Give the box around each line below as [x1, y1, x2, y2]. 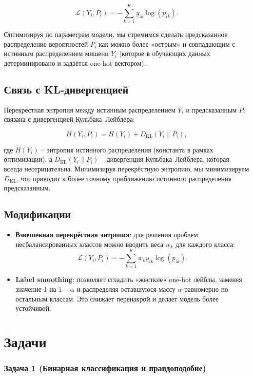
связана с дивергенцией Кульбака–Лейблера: [4, 114, 135, 124]
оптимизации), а [4, 154, 52, 164]
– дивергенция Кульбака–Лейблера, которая [101, 154, 229, 164]
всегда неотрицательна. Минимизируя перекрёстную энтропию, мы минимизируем [4, 164, 249, 174]
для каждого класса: [175, 239, 235, 249]
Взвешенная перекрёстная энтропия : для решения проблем [15, 229, 198, 240]
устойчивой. [15, 303, 51, 313]
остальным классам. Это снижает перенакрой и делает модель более [15, 293, 219, 303]
